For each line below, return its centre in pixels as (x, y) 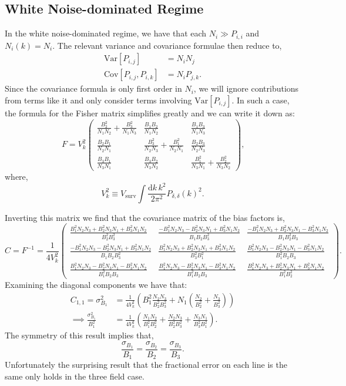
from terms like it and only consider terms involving (98, 100)
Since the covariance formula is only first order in (93, 88)
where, (16, 177)
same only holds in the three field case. (75, 376)
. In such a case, (261, 100)
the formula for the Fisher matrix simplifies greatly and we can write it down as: (150, 113)
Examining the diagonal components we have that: (96, 285)
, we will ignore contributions (246, 88)
